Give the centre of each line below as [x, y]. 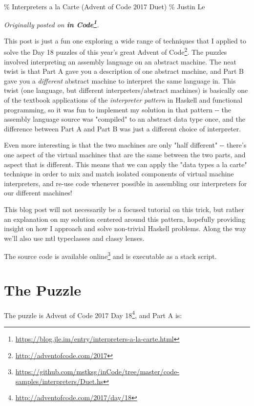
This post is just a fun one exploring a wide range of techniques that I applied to [125, 40]
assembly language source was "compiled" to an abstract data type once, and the [125, 119]
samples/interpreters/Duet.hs [59, 381]
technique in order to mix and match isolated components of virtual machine [119, 174]
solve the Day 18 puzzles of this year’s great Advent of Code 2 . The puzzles [116, 51]
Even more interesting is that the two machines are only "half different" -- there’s [125, 145]
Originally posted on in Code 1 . [52, 23]
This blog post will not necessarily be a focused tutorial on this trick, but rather [124, 209]
